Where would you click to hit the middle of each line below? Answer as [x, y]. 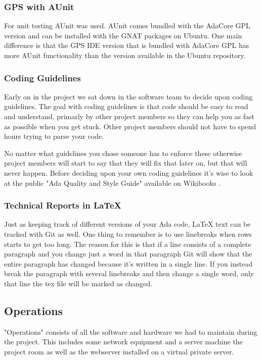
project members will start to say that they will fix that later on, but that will [126, 163]
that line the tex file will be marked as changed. [78, 283]
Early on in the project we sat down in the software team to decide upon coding [128, 96]
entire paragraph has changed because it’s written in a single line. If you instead [128, 263]
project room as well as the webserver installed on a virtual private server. [119, 351]
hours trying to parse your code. [54, 136]
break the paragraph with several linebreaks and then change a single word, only [129, 273]
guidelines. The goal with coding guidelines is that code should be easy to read [126, 106]
